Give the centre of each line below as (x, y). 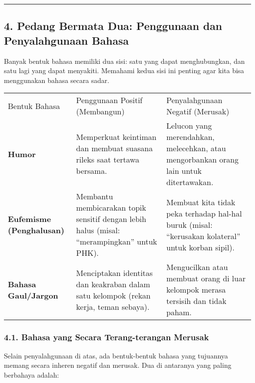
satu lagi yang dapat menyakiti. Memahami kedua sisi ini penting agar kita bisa (124, 70)
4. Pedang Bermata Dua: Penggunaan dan (113, 26)
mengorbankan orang (203, 160)
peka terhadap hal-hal (204, 213)
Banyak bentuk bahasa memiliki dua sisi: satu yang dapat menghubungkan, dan (124, 61)
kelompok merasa (196, 290)
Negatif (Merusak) (198, 111)
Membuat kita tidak (201, 202)
